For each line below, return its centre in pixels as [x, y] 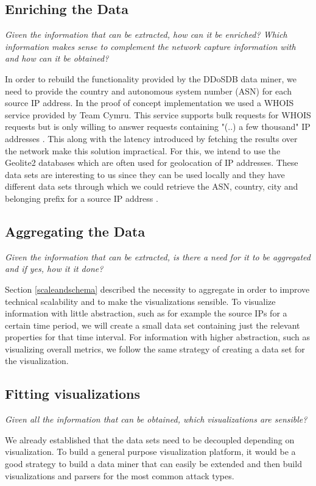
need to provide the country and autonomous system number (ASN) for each [148, 91]
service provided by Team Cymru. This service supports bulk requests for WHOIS [158, 114]
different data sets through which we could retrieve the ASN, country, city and [152, 186]
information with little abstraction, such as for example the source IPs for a [146, 313]
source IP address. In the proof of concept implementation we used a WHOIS [149, 103]
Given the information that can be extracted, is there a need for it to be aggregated [158, 256]
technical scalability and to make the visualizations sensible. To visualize [140, 301]
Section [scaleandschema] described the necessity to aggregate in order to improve [157, 289]
